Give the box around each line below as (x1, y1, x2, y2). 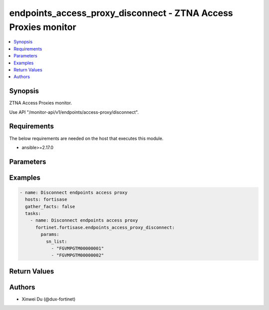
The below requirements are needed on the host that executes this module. (9, 135, 164, 141)
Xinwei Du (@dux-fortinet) (21, 296, 76, 302)
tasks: (25, 211, 41, 217)
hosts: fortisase (25, 197, 67, 202)
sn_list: (45, 239, 67, 244)
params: (40, 232, 60, 237)
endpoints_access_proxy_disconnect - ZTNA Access (9, 7, 233, 18)
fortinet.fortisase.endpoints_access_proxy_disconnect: (35, 225, 175, 230)
